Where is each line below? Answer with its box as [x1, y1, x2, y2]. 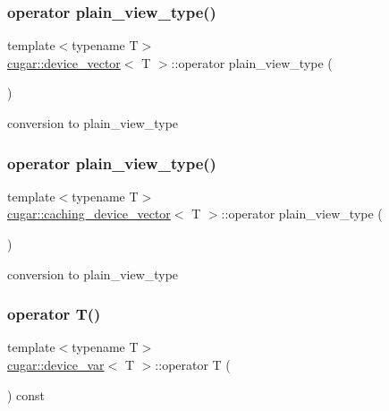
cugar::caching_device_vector [7, 204, 171, 223]
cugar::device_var [7, 355, 105, 373]
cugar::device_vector [7, 53, 121, 72]
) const [7, 385, 46, 404]
